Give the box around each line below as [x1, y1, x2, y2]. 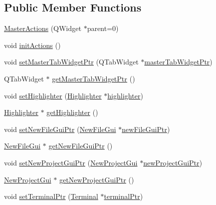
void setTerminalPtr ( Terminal [4, 191, 98, 201]
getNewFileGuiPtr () [48, 140, 113, 151]
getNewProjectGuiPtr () [59, 174, 134, 184]
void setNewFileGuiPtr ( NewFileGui [4, 123, 116, 134]
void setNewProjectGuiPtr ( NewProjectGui [4, 157, 138, 167]
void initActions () [4, 39, 61, 50]
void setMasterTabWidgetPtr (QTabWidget [4, 56, 139, 67]
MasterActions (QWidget [4, 23, 82, 33]
